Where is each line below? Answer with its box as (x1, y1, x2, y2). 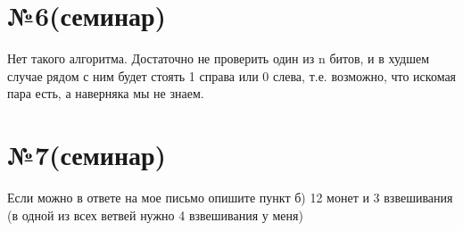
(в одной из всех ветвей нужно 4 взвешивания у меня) (7, 205, 303, 224)
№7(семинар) (7, 136, 167, 173)
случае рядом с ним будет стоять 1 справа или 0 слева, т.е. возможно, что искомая (7, 66, 457, 85)
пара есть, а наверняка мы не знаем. (7, 84, 204, 103)
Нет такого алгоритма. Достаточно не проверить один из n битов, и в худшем (7, 49, 430, 68)
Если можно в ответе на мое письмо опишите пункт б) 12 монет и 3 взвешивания (7, 188, 453, 207)
